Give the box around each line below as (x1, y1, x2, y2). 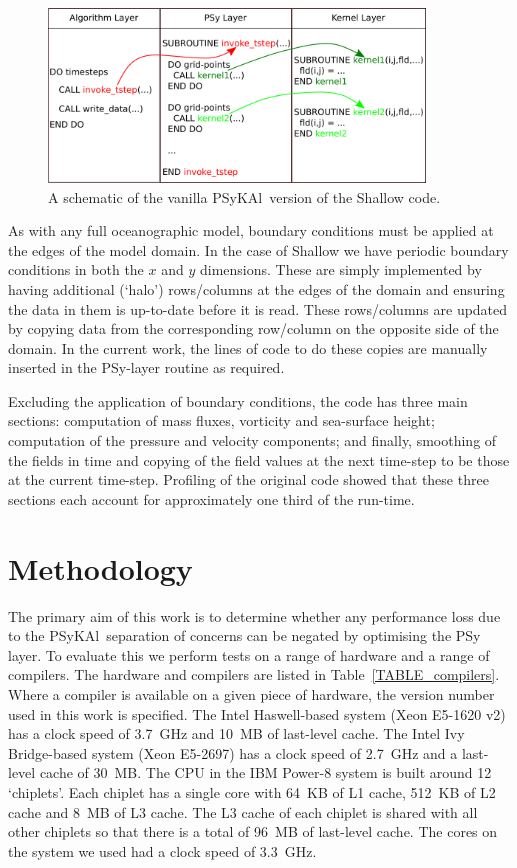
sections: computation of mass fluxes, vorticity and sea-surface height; (8, 410, 435, 431)
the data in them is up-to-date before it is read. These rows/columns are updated (8, 298, 508, 319)
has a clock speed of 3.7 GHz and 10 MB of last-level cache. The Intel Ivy (8, 723, 465, 744)
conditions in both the (8, 259, 144, 280)
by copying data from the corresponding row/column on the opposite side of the (8, 318, 499, 339)
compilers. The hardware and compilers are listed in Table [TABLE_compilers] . (8, 664, 500, 685)
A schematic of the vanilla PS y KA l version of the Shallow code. (48, 186, 441, 207)
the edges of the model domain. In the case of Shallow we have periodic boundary (8, 239, 509, 260)
